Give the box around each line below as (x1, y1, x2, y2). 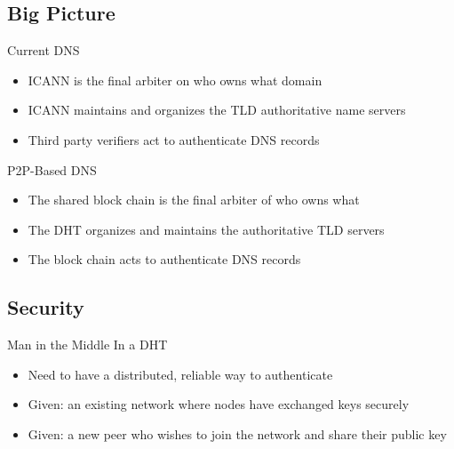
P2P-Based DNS (7, 160, 97, 179)
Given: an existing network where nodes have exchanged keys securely (28, 395, 410, 413)
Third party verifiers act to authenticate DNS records (28, 130, 320, 148)
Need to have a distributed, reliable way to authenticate (28, 365, 333, 383)
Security (7, 293, 84, 321)
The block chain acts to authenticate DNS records (28, 250, 301, 269)
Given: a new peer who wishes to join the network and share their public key (28, 424, 447, 443)
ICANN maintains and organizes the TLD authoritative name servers (28, 100, 406, 119)
